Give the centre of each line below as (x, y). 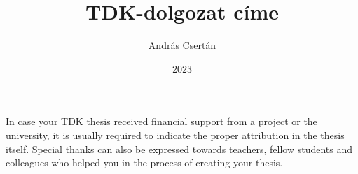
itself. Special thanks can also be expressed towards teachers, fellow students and (179, 148)
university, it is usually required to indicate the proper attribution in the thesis (175, 135)
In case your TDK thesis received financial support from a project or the (161, 121)
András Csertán (182, 45)
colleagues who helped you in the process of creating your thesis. (144, 162)
